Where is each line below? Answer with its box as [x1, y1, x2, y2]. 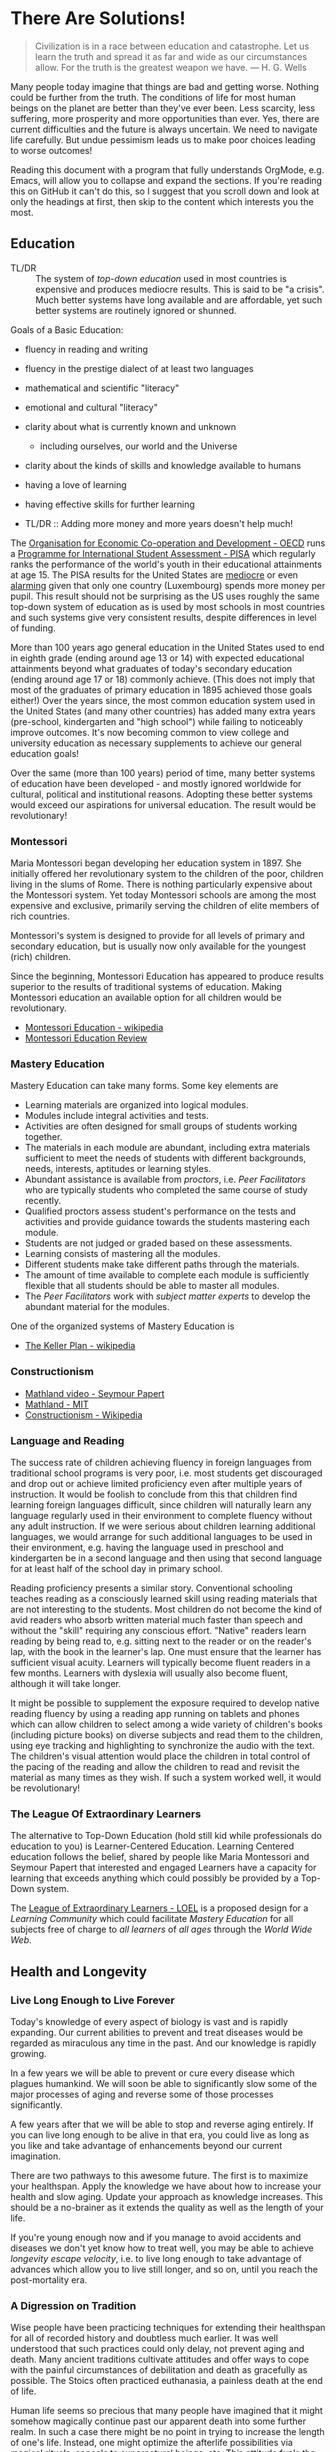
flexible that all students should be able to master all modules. [24, 1280, 280, 1292]
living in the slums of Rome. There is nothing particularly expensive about [10, 878, 313, 891]
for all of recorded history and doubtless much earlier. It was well [10, 2332, 278, 2344]
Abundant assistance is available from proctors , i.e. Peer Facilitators [24, 1173, 307, 1186]
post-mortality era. [10, 2273, 88, 2286]
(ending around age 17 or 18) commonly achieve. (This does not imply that [10, 673, 316, 685]
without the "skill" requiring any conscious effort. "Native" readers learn [10, 1624, 307, 1636]
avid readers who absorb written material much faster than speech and [10, 1613, 303, 1626]
